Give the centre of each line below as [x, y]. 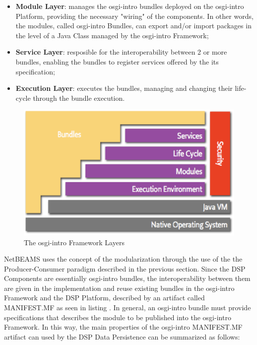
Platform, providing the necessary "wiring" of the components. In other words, [134, 16]
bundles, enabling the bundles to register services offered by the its [117, 61]
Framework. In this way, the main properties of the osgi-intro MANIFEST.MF [123, 327]
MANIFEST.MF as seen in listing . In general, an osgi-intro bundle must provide [128, 308]
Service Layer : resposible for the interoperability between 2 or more [121, 52]
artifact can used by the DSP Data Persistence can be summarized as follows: [122, 336]
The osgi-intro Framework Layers [74, 242]
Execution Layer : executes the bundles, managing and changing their [124, 88]
